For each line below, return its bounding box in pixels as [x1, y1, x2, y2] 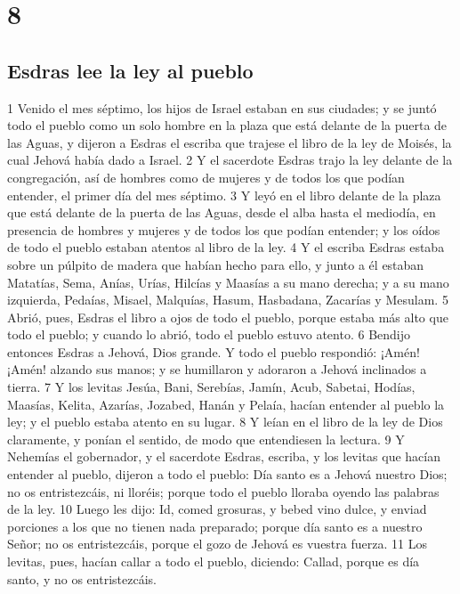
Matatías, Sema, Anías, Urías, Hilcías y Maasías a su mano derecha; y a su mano [7, 273, 449, 291]
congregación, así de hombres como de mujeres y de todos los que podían [7, 167, 405, 186]
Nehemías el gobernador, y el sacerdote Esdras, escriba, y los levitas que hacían [7, 447, 441, 466]
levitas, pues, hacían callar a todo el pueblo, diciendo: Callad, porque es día [7, 552, 420, 571]
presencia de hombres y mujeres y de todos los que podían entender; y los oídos [7, 220, 440, 239]
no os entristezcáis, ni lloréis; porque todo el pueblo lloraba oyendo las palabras [7, 482, 440, 500]
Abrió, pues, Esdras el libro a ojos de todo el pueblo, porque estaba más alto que [7, 307, 448, 326]
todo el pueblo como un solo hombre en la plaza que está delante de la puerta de [7, 116, 448, 134]
